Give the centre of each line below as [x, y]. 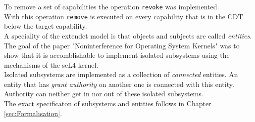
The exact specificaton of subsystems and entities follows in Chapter [108, 103]
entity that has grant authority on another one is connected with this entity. [119, 84]
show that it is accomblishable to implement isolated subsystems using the [117, 55]
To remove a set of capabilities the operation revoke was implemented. [112, 6]
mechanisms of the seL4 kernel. [51, 64]
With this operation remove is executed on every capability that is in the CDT [124, 16]
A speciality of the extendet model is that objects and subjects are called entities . [128, 35]
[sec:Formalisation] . [33, 113]
